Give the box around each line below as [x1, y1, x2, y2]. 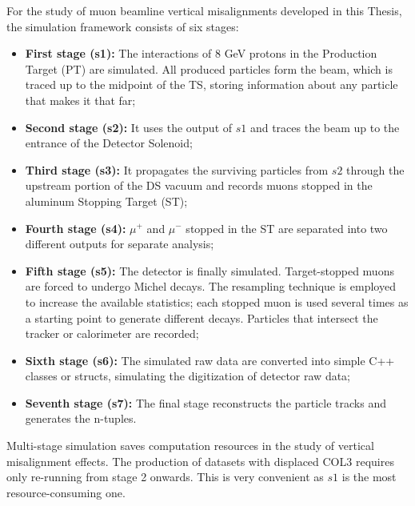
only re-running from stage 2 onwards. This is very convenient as [6, 468, 324, 485]
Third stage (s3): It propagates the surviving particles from [25, 161, 329, 178]
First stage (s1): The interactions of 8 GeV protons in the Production [25, 45, 377, 62]
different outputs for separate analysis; [25, 235, 214, 252]
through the [346, 161, 405, 178]
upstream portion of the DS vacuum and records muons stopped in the [25, 177, 373, 194]
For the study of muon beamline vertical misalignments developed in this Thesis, [6, 2, 402, 18]
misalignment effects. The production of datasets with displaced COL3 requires [6, 452, 394, 469]
